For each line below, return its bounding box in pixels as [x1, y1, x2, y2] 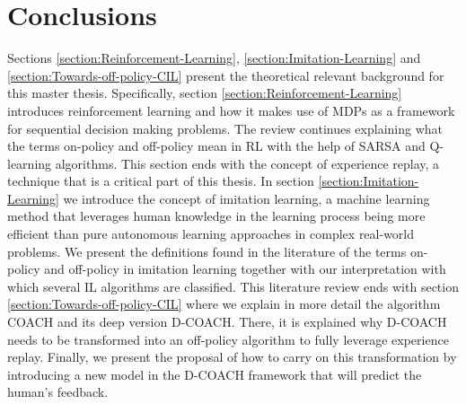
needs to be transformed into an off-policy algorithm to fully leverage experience [7, 329, 449, 348]
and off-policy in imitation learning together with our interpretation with [44, 259, 446, 278]
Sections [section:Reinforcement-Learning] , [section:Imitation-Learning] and [7, 48, 421, 67]
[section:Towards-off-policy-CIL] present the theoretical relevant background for [7, 66, 444, 84]
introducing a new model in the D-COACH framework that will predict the [7, 364, 422, 383]
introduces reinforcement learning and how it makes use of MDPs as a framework [7, 101, 455, 119]
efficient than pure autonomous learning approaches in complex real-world [7, 224, 415, 243]
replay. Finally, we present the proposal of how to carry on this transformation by [7, 347, 457, 366]
